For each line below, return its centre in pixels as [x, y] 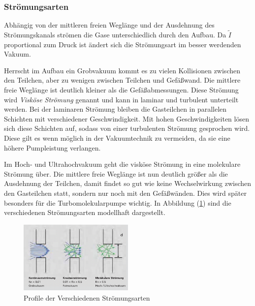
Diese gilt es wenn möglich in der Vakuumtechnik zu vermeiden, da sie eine [117, 138]
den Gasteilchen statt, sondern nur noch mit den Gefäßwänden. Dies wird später [125, 193]
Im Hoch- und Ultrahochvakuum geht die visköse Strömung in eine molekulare [122, 164]
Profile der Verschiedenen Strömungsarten [87, 297]
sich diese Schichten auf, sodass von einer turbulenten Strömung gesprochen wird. [127, 128]
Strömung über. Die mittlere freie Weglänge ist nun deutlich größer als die [116, 173]
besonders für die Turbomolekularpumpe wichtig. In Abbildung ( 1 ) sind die [118, 202]
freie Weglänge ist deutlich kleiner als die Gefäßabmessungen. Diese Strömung [121, 90]
